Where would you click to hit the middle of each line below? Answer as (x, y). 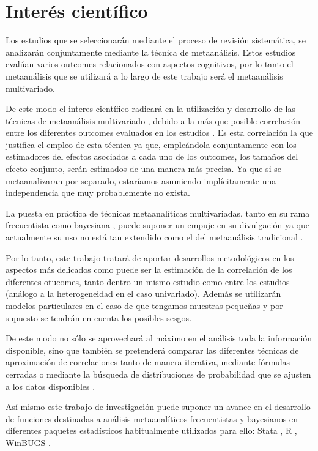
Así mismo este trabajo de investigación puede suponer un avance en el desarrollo (158, 407)
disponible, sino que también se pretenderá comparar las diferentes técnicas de (152, 350)
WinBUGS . (28, 442)
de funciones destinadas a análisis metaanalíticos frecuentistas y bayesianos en (152, 418)
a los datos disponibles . (50, 386)
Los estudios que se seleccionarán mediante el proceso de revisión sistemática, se (156, 40)
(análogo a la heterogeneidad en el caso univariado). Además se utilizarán (143, 293)
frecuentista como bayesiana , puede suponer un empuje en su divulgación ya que (158, 225)
